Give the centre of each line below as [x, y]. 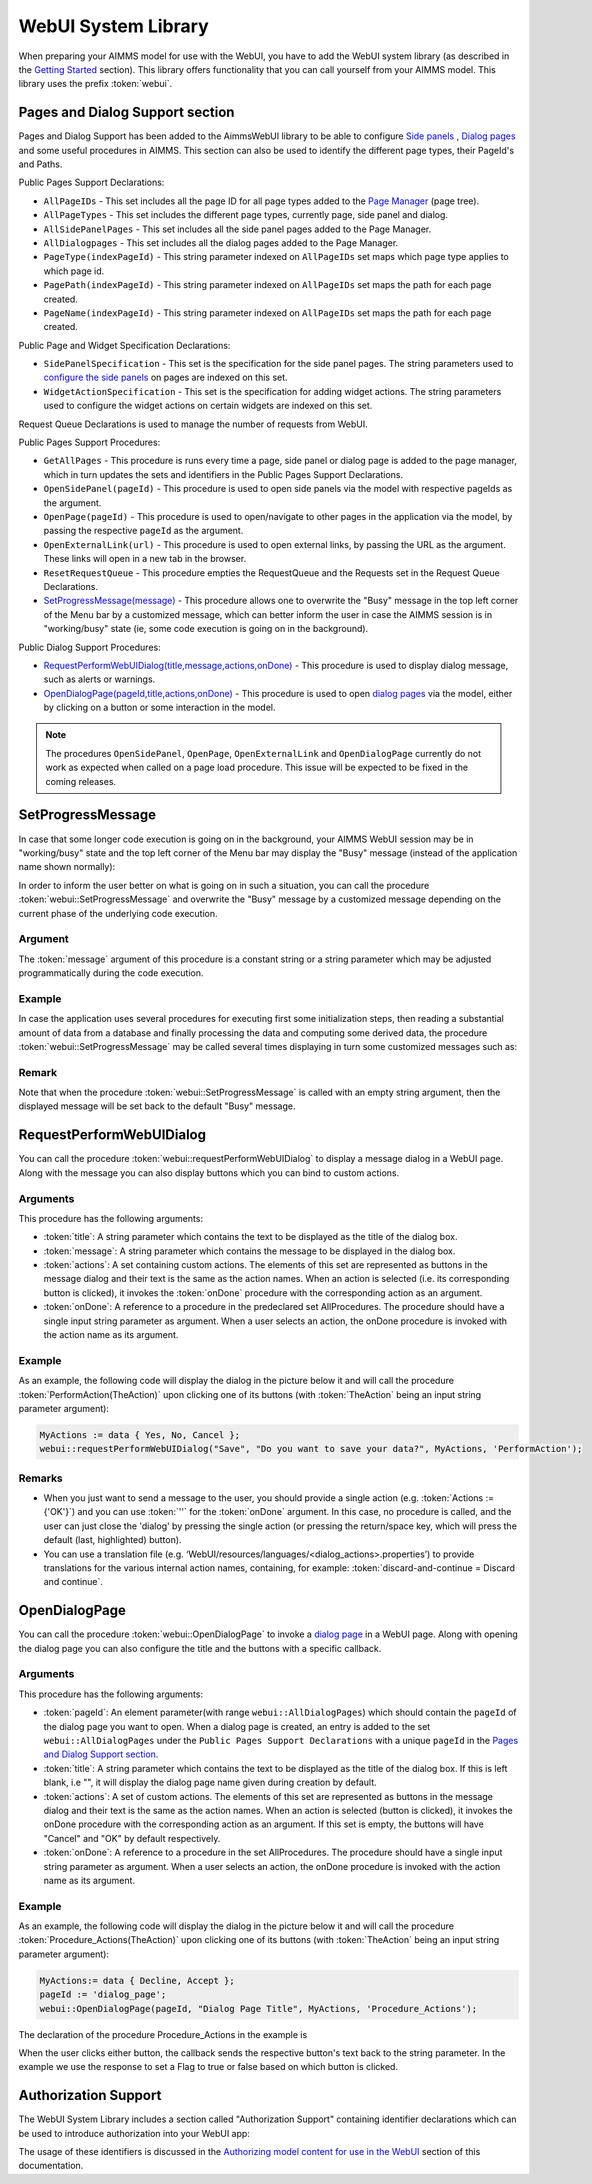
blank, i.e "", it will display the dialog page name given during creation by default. [210, 1782]
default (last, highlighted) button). [112, 1540]
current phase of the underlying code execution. [118, 913]
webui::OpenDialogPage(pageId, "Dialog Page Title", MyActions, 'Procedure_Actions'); [258, 2008]
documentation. [51, 2166]
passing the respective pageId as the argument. [143, 531]
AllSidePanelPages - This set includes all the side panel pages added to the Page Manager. [237, 229]
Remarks [41, 1478]
